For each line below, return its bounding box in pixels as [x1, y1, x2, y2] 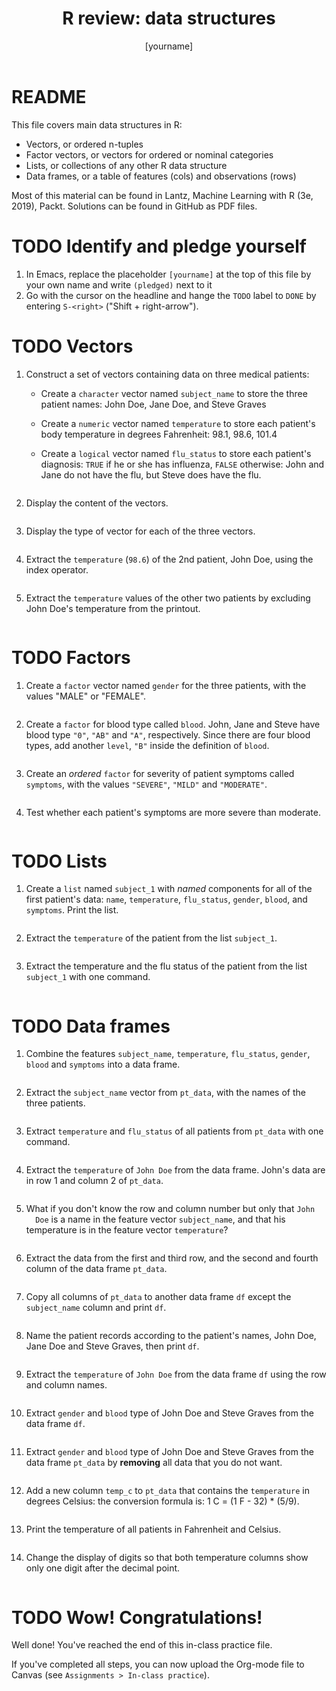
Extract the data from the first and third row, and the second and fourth [25, 1252, 319, 1264]
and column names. [25, 1379, 108, 1391]
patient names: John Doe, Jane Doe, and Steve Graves [40, 398, 267, 410]
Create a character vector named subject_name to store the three [40, 387, 308, 399]
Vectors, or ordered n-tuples [25, 138, 144, 150]
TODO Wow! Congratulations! [11, 1606, 263, 1629]
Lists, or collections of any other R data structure [25, 159, 228, 171]
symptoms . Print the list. [25, 904, 119, 916]
